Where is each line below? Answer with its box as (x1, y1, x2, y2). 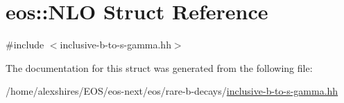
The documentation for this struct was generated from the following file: (6, 60, 313, 75)
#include (6, 37, 44, 52)
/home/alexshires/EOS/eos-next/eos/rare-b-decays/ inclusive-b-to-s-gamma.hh (6, 84, 338, 98)
